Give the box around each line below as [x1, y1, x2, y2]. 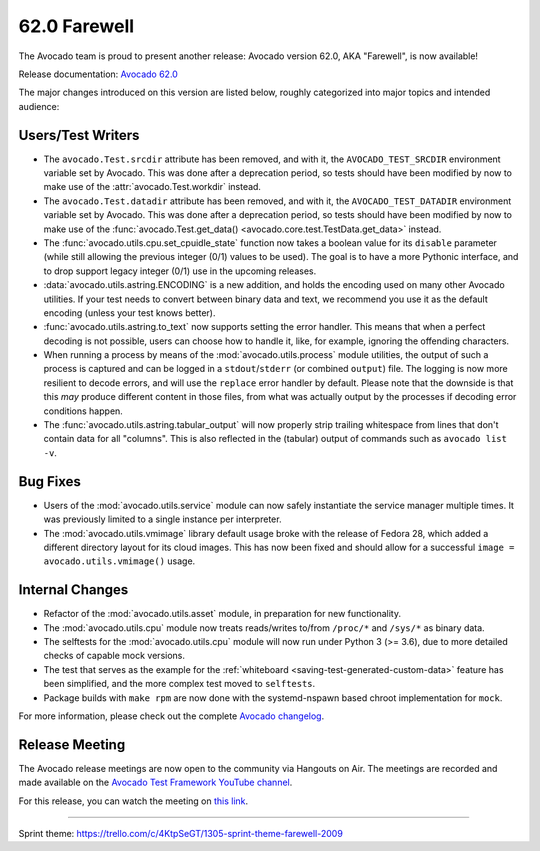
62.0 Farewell [18, 15, 135, 37]
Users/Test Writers [18, 126, 140, 144]
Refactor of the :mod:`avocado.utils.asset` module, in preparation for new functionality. [43, 608, 402, 620]
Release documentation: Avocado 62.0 [18, 68, 179, 80]
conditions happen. [43, 405, 124, 417]
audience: [18, 100, 60, 112]
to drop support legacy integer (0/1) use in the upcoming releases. [43, 265, 317, 277]
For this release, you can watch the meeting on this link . [18, 795, 249, 807]
